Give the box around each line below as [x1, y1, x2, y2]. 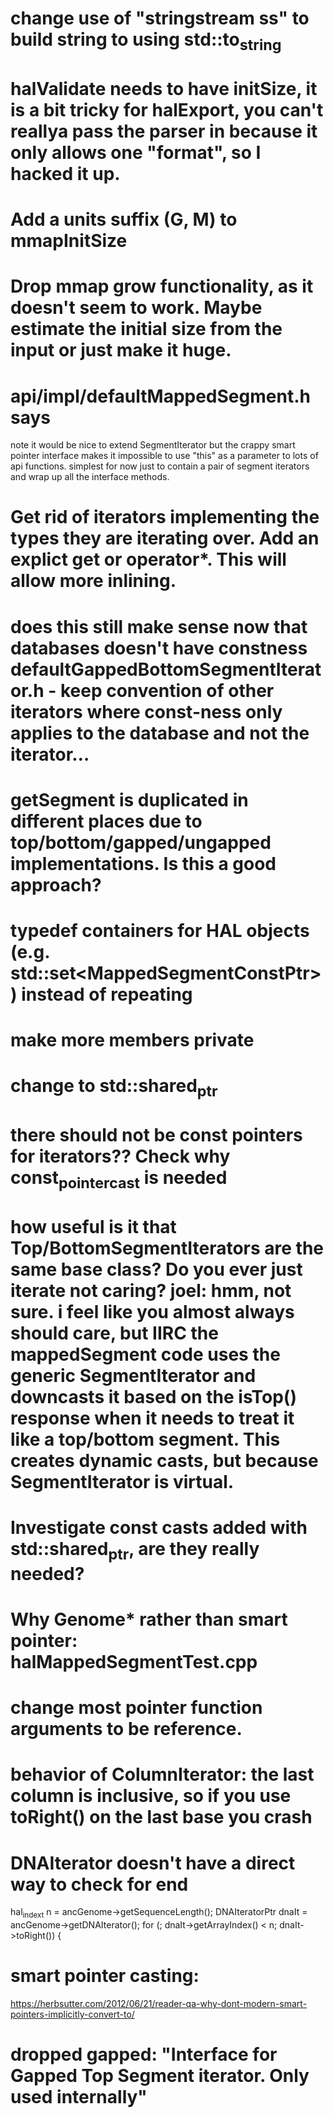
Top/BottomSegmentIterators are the [10, 1237, 325, 1259]
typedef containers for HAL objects [10, 920, 310, 942]
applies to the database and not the [10, 722, 310, 744]
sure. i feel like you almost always [10, 1300, 295, 1323]
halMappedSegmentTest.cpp [10, 1650, 258, 1673]
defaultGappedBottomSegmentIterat [10, 658, 322, 681]
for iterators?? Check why [10, 1145, 231, 1168]
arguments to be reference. [10, 1718, 243, 1741]
